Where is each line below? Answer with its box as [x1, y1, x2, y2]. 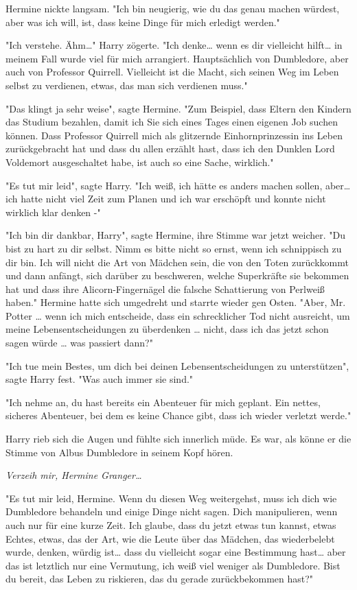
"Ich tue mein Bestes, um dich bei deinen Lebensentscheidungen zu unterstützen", [5, 358, 349, 373]
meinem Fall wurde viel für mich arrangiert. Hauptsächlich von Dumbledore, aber [5, 51, 349, 65]
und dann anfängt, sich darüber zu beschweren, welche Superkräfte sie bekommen [5, 268, 349, 283]
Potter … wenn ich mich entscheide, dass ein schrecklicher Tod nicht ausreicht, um [5, 308, 350, 322]
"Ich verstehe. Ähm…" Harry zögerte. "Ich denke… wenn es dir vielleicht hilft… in [5, 38, 343, 52]
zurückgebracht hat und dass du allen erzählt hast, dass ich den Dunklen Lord [5, 141, 335, 156]
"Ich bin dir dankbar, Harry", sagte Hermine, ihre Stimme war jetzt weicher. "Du [5, 228, 346, 242]
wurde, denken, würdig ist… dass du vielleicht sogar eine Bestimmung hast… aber [5, 545, 346, 559]
